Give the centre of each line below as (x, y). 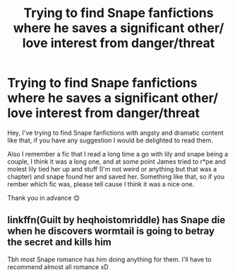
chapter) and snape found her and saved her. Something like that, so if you (116, 176)
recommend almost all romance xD (58, 266)
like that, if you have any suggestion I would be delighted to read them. (110, 140)
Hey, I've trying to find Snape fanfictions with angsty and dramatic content (115, 132)
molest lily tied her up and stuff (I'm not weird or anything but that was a (112, 169)
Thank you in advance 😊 (44, 198)
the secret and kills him (59, 242)
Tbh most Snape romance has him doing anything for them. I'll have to (109, 259)
